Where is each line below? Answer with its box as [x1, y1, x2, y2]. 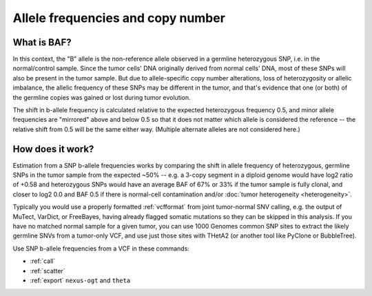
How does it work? [12, 143, 94, 155]
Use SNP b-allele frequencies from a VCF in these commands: [12, 244, 189, 253]
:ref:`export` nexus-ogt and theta [30, 276, 131, 284]
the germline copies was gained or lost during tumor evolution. [12, 93, 191, 101]
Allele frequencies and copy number [12, 10, 225, 25]
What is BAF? [12, 36, 72, 48]
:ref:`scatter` [30, 266, 65, 275]
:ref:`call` [30, 257, 56, 265]
